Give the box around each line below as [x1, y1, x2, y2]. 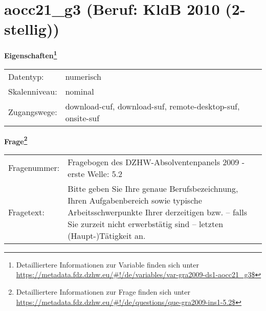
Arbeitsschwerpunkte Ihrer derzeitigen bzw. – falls [68, 206, 248, 218]
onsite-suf [65, 112, 100, 124]
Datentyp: [8, 70, 44, 82]
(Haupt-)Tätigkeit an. [68, 229, 146, 241]
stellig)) [4, 18, 59, 39]
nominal [65, 85, 94, 97]
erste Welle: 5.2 [68, 167, 123, 180]
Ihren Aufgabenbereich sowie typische [68, 194, 202, 206]
